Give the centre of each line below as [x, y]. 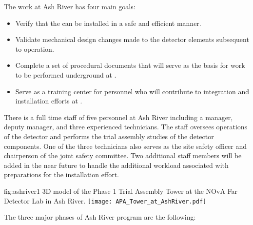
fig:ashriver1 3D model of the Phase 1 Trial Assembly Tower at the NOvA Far [121, 191]
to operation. [35, 49]
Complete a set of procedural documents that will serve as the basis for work [130, 65]
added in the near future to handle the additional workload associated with [116, 165]
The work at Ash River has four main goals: [70, 6]
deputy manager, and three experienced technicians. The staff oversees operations [126, 127]
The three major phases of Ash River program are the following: [100, 217]
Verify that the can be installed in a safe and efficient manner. [108, 23]
